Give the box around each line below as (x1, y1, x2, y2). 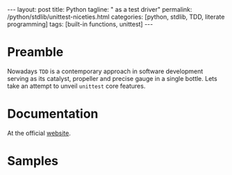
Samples (7, 154, 59, 169)
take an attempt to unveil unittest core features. (7, 82, 146, 90)
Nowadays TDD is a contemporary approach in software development (7, 67, 204, 75)
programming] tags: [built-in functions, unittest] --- (7, 20, 154, 28)
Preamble (7, 44, 64, 60)
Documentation (7, 106, 99, 122)
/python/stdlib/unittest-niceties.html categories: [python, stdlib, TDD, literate (7, 12, 225, 21)
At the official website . (7, 129, 71, 137)
